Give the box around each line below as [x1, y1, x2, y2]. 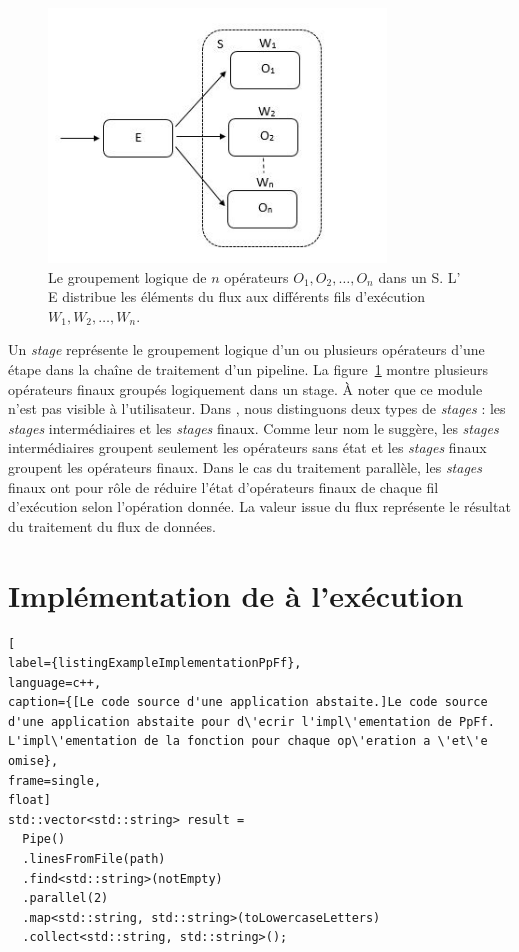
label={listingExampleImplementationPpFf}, [8, 656, 302, 671]
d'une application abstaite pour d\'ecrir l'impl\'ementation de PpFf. [8, 714, 495, 729]
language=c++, [8, 675, 102, 690]
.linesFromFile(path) [22, 852, 166, 867]
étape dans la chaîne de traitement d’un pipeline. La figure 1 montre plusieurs [8, 359, 489, 380]
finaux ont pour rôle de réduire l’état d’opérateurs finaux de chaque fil [8, 476, 439, 497]
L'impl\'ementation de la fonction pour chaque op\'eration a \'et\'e [8, 734, 488, 749]
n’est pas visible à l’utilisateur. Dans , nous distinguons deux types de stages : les [8, 398, 506, 419]
